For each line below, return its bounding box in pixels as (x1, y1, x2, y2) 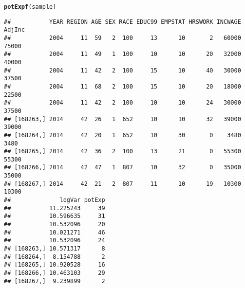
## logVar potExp (4, 197, 105, 204)
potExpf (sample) (4, 3, 57, 10)
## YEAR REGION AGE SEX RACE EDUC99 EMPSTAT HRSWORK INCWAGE (4, 18, 241, 25)
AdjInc (4, 26, 25, 34)
